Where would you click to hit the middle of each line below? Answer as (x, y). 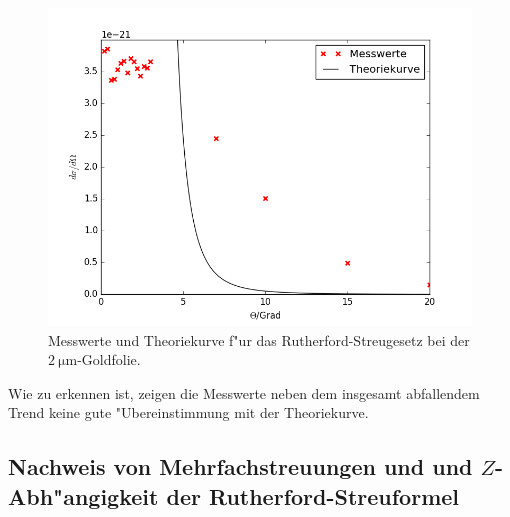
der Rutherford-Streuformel (313, 495)
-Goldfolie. (109, 359)
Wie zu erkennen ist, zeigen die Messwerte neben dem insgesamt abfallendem (244, 392)
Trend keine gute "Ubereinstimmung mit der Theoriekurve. (188, 412)
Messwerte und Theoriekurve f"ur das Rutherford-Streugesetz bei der (259, 339)
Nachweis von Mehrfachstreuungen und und (240, 466)
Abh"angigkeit (83, 495)
